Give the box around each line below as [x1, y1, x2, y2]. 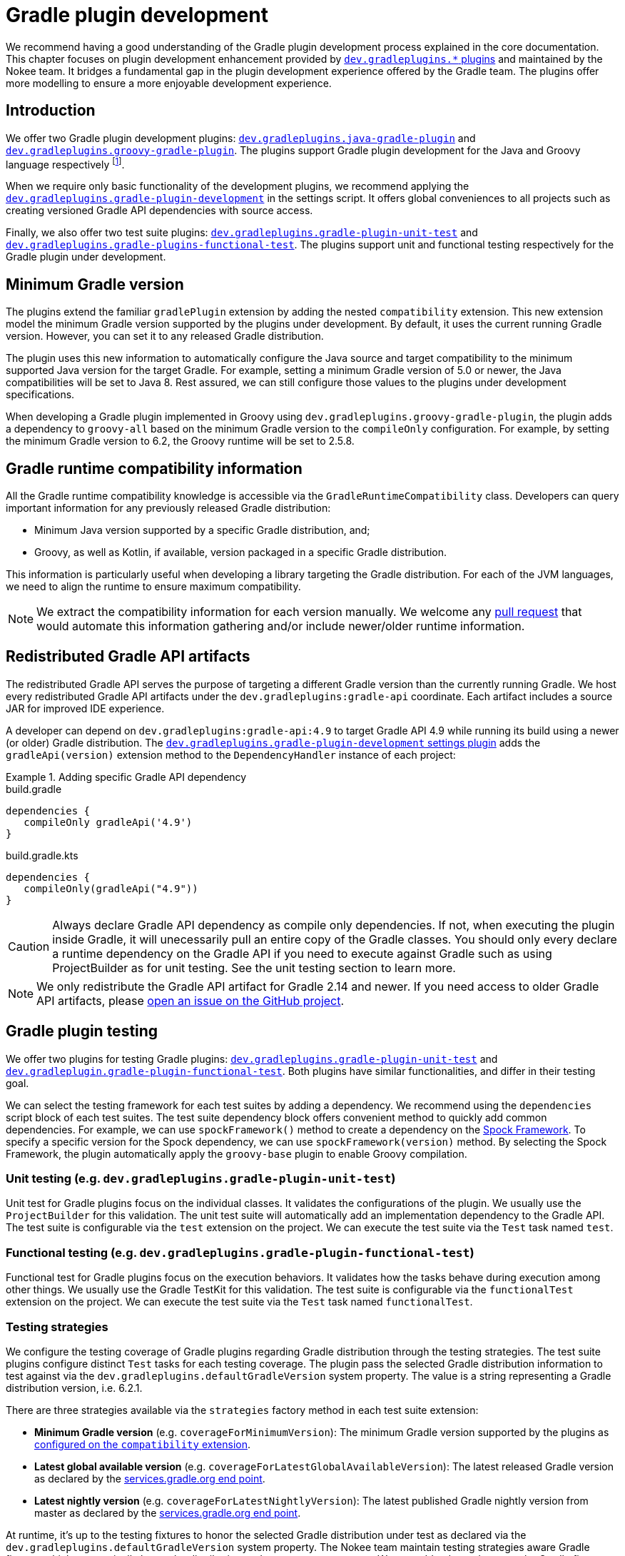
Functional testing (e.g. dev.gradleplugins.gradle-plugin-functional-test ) [6, 1245, 474, 1260]
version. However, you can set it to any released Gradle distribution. [6, 330, 324, 343]
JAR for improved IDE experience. [6, 702, 165, 714]
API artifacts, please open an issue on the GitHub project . [36, 993, 345, 1008]
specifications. [6, 388, 75, 401]
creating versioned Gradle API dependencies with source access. [6, 204, 313, 217]
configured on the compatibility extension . [34, 1438, 251, 1450]
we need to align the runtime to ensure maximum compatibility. [6, 580, 301, 592]
